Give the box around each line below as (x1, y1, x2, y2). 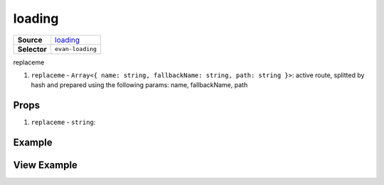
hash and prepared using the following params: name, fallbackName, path (31, 81, 248, 89)
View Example (13, 159, 78, 172)
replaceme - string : (31, 118, 96, 127)
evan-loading (54, 45, 97, 53)
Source (17, 35, 43, 45)
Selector (17, 44, 48, 54)
